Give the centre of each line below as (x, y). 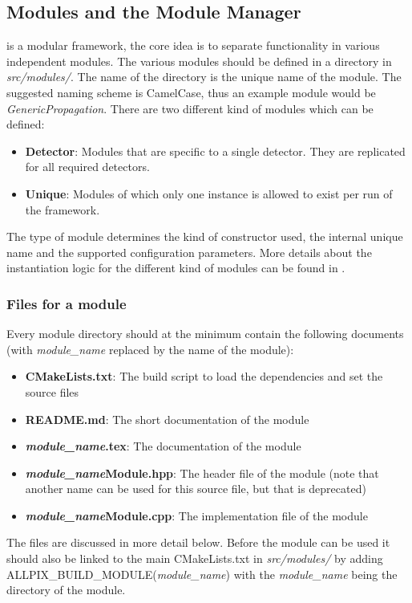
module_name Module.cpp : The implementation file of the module (196, 515)
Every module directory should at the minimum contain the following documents (205, 334)
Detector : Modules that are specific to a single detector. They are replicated (215, 151)
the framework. (63, 209)
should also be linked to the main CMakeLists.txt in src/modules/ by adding (195, 558)
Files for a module (67, 303)
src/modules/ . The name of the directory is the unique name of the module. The (204, 77)
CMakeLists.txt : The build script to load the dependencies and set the (204, 376)
